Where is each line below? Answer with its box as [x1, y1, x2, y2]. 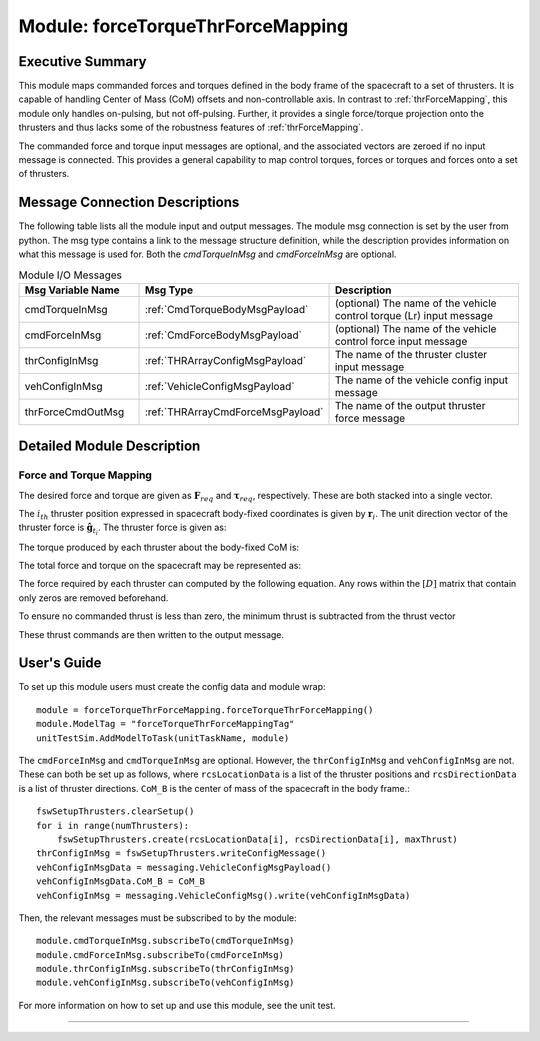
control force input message [334, 334, 468, 348]
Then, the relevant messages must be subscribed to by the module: [18, 911, 297, 924]
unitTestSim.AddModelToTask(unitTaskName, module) [36, 732, 290, 744]
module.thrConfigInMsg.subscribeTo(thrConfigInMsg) [36, 963, 295, 975]
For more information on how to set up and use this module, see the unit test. [18, 999, 336, 1011]
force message [334, 411, 406, 425]
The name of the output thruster [334, 398, 486, 412]
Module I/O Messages [18, 268, 123, 282]
